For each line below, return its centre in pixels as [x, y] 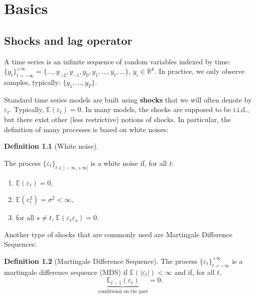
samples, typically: [32, 82]
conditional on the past [123, 292]
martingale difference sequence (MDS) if [66, 272]
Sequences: [21, 244]
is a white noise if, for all [129, 163]
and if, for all [195, 272]
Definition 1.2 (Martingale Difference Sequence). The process [101, 261]
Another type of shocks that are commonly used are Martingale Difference [118, 234]
